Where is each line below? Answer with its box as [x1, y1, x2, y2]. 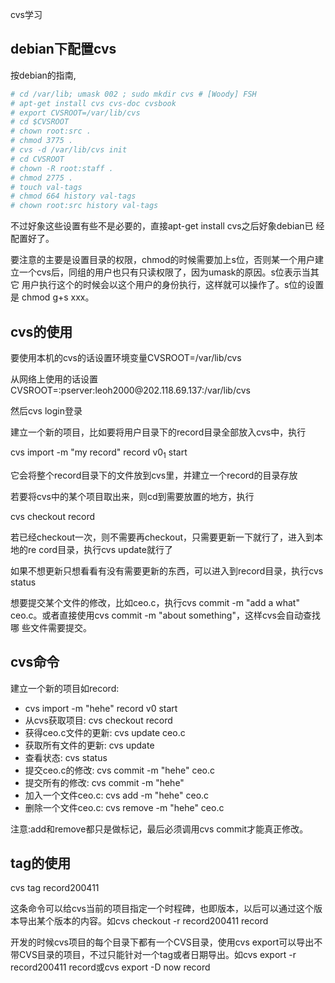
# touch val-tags [10, 182, 83, 192]
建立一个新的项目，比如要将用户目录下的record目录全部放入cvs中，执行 [10, 426, 307, 438]
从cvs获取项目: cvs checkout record [24, 714, 173, 726]
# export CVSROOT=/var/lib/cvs [10, 108, 141, 118]
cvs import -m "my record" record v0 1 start [10, 446, 188, 460]
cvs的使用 [10, 323, 73, 340]
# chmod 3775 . [10, 136, 74, 146]
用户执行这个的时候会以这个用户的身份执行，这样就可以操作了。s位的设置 [21, 279, 325, 291]
